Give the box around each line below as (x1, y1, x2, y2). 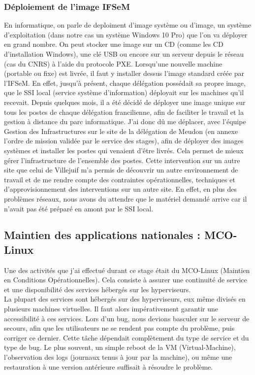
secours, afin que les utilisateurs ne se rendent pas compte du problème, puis (4, 323, 235, 333)
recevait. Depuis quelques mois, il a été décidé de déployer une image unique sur (4, 97, 246, 107)
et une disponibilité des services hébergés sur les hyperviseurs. (4, 284, 191, 294)
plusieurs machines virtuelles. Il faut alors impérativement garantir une (4, 304, 219, 314)
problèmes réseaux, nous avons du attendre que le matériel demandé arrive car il (4, 193, 247, 204)
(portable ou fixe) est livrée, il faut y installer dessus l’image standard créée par (4, 68, 244, 78)
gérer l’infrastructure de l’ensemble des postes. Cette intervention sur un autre (4, 155, 240, 165)
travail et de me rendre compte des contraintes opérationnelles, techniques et (4, 174, 235, 184)
